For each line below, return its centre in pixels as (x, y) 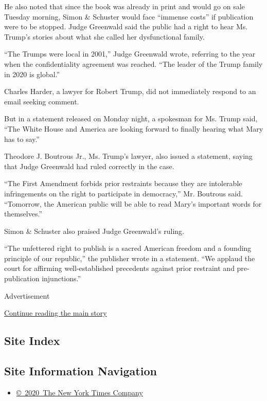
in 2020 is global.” (32, 74)
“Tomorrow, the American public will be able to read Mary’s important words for (133, 203)
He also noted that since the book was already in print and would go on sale (124, 6)
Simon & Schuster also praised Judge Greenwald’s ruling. (94, 231)
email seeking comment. (42, 101)
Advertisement (27, 295)
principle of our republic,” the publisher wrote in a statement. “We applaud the (130, 258)
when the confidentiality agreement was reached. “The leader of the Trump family (133, 63)
